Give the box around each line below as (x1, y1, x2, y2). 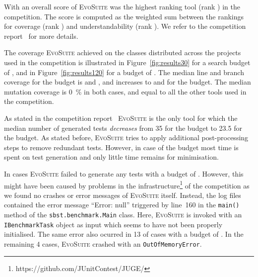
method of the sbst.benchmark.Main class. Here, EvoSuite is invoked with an (4, 209, 242, 219)
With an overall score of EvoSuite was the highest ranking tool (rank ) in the (4, 1, 240, 11)
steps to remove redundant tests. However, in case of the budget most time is (4, 142, 239, 152)
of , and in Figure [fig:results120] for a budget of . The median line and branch (4, 67, 244, 77)
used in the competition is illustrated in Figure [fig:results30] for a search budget (4, 57, 251, 67)
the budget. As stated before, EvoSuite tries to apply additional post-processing (4, 132, 249, 143)
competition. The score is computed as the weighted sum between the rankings (4, 11, 244, 21)
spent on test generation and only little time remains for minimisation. (4, 152, 219, 162)
